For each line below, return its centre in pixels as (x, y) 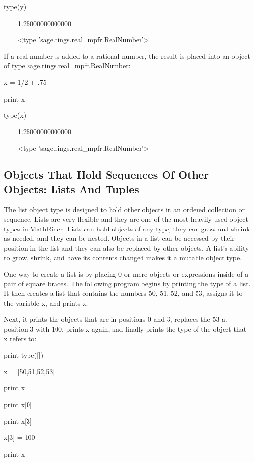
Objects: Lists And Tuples (71, 189)
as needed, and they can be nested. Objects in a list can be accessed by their (119, 238)
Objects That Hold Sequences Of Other (106, 174)
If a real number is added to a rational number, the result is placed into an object (127, 56)
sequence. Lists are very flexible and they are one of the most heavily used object (126, 219)
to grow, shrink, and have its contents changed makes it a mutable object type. (123, 257)
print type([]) (24, 355)
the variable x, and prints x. (46, 302)
